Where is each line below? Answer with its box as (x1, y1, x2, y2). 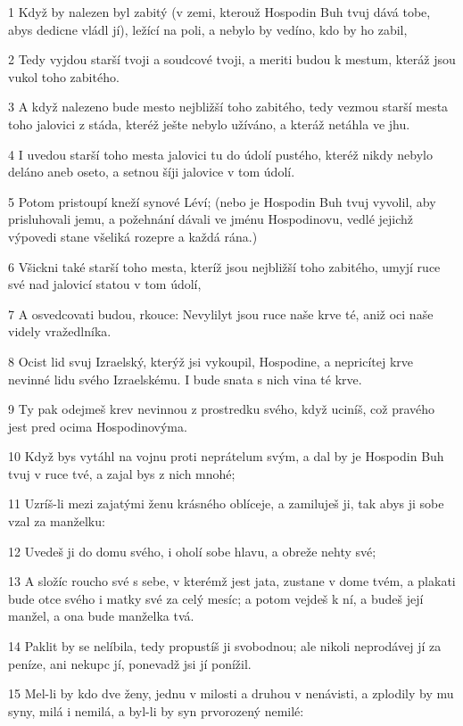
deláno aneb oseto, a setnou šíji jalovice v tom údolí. (8, 162, 295, 181)
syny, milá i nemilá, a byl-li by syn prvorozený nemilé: (8, 701, 304, 720)
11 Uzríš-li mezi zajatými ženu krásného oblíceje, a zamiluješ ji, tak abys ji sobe (8, 494, 444, 513)
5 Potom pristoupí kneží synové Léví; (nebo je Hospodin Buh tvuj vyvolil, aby (8, 192, 436, 210)
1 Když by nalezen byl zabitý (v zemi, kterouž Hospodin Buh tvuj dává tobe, (8, 3, 431, 21)
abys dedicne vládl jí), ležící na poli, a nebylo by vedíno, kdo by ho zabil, (8, 20, 408, 38)
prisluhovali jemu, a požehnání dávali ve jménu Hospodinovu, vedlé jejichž (8, 210, 414, 228)
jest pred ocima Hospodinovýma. (8, 417, 187, 435)
